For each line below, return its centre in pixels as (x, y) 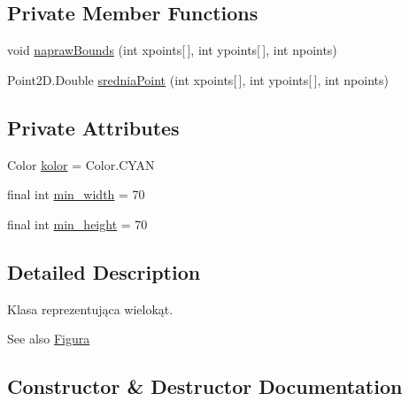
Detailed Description (104, 271)
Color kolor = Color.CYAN (81, 164)
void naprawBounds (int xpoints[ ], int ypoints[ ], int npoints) (172, 50)
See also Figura (49, 339)
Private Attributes (93, 127)
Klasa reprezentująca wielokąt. (90, 308)
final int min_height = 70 (77, 224)
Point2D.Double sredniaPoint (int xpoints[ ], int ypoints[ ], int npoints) (198, 79)
